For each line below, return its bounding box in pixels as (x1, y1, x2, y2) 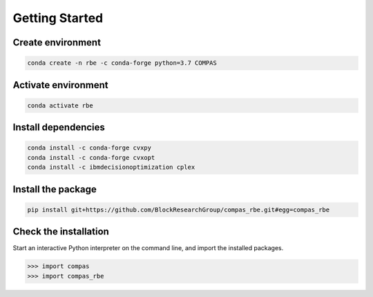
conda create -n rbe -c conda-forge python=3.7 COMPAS (27, 59, 217, 67)
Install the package (12, 183, 97, 195)
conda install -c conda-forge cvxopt (27, 154, 155, 161)
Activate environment (12, 79, 108, 91)
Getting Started (12, 10, 104, 25)
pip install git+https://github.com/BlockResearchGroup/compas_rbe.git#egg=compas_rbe (27, 205, 330, 214)
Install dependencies (12, 121, 105, 134)
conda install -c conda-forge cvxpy (27, 144, 152, 152)
